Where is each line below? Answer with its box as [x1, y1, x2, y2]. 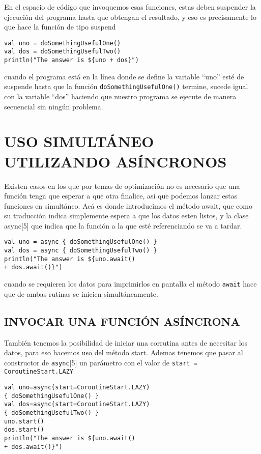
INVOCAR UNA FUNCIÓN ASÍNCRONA [4, 313, 240, 329]
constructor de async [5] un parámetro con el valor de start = [4, 357, 197, 367]
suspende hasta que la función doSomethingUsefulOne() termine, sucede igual [4, 81, 248, 92]
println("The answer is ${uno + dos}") [4, 56, 139, 64]
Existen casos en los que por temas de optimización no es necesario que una [4, 180, 240, 191]
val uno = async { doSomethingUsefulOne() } [4, 238, 157, 246]
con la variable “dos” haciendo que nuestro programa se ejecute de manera [4, 91, 237, 101]
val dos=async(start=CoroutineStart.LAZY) [4, 401, 150, 408]
